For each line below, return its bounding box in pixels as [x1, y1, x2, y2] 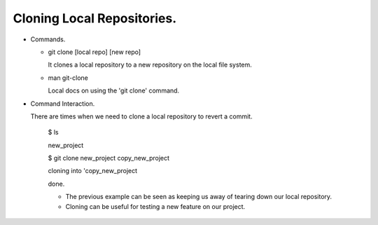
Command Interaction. [30, 99, 95, 108]
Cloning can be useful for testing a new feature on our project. [65, 202, 246, 210]
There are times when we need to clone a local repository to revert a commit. [30, 112, 253, 121]
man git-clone [48, 74, 89, 82]
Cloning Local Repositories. [13, 11, 177, 26]
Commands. [30, 35, 66, 43]
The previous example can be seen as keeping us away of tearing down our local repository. [65, 193, 332, 201]
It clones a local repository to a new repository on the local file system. [48, 60, 252, 69]
